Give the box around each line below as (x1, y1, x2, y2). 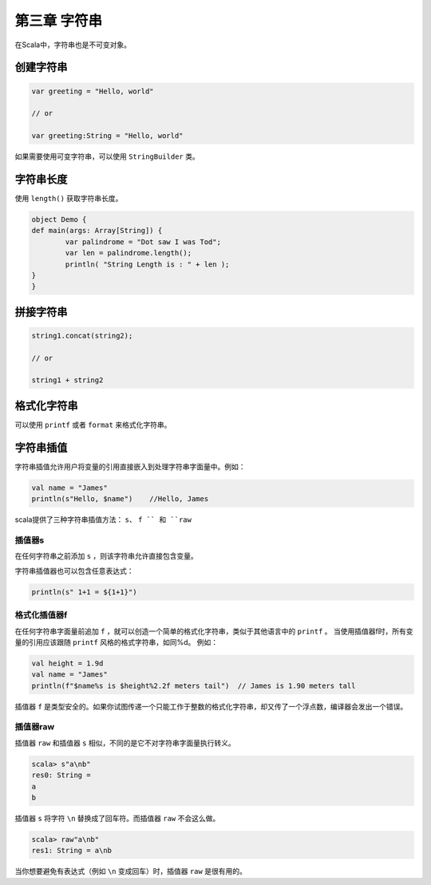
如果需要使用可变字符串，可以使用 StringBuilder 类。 (14, 152, 200, 161)
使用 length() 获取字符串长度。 (14, 194, 123, 203)
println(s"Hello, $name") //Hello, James (31, 495, 209, 504)
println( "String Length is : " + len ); (65, 259, 230, 269)
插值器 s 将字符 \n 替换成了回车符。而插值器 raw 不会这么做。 (14, 813, 220, 823)
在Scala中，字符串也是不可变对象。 (14, 40, 132, 49)
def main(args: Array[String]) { (31, 226, 163, 235)
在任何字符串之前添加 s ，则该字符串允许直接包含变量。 (14, 551, 199, 561)
